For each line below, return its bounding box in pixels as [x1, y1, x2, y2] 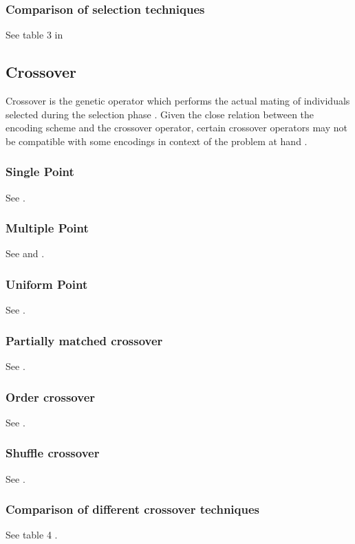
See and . [6, 246, 45, 261]
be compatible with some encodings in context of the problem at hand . [6, 133, 308, 148]
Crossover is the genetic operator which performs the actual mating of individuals [6, 94, 350, 108]
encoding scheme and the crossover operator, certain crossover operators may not [6, 120, 347, 135]
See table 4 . [6, 527, 58, 542]
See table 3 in [6, 28, 63, 42]
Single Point [6, 163, 74, 180]
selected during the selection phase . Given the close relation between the [6, 107, 314, 121]
